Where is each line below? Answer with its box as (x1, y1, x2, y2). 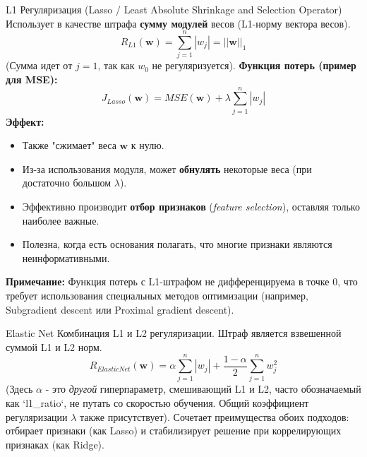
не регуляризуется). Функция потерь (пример (152, 58, 356, 73)
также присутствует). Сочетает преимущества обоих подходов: (79, 409, 349, 424)
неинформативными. (22, 250, 110, 265)
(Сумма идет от (6, 58, 73, 73)
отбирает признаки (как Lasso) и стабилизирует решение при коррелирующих (6, 423, 342, 438)
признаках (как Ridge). (6, 437, 104, 451)
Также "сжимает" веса (22, 138, 116, 153)
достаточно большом (22, 175, 112, 190)
